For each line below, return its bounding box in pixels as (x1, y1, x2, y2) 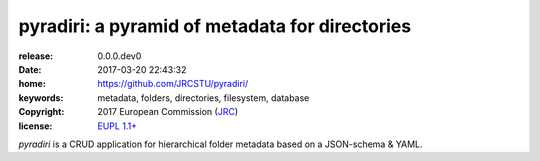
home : (18, 78, 47, 90)
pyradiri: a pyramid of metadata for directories (18, 15, 412, 37)
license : (18, 120, 53, 132)
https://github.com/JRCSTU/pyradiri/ (97, 78, 249, 90)
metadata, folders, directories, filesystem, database (97, 91, 310, 104)
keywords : (18, 91, 64, 104)
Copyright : (18, 106, 65, 118)
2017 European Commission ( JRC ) (97, 106, 239, 118)
